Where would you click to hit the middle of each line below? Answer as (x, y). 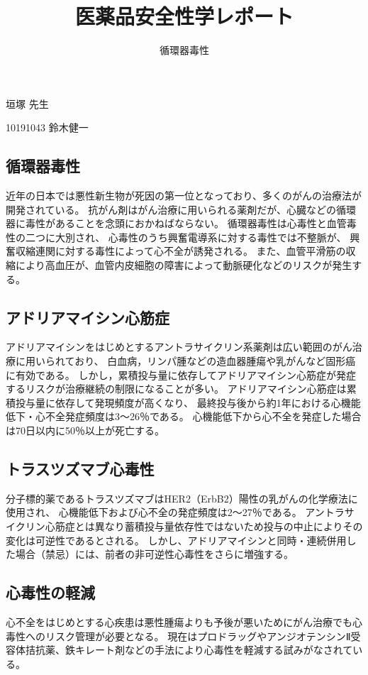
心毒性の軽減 (50, 592)
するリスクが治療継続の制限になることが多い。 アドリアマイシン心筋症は (176, 389)
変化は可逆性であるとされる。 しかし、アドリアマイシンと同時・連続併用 (176, 540)
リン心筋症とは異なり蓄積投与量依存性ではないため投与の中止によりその (194, 526)
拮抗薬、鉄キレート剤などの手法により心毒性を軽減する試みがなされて (189, 650)
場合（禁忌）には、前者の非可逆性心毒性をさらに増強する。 (154, 554)
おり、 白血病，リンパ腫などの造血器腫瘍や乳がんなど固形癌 (215, 361)
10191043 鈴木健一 (47, 127)
